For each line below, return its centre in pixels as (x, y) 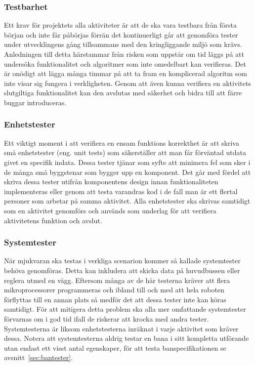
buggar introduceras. (35, 102)
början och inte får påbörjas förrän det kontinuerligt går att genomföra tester (121, 34)
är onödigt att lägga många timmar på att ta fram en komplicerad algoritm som (126, 73)
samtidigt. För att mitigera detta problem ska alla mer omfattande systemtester (125, 309)
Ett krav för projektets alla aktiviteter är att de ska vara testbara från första (121, 25)
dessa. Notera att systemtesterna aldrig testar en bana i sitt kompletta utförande (127, 338)
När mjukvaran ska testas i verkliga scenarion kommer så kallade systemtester (122, 261)
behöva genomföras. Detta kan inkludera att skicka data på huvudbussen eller (122, 270)
